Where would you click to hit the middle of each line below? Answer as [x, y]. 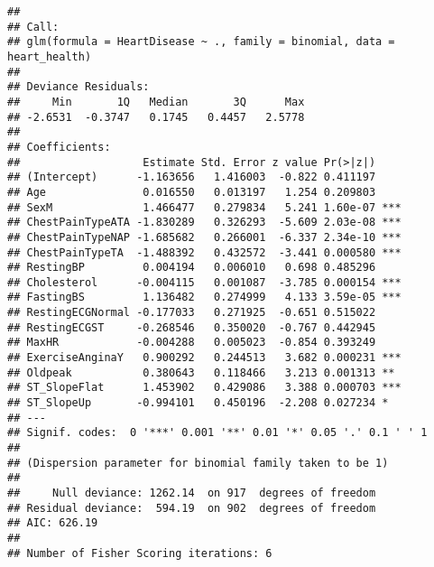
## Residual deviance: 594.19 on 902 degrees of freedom [192, 508]
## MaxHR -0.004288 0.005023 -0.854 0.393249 [192, 343]
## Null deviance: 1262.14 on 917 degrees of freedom [192, 493]
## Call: [33, 27]
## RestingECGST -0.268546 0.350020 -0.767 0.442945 [192, 327]
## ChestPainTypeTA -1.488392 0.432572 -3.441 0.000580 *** [204, 252]
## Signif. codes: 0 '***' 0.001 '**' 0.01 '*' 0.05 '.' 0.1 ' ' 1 [217, 433]
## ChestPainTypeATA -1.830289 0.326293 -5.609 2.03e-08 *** [204, 223]
